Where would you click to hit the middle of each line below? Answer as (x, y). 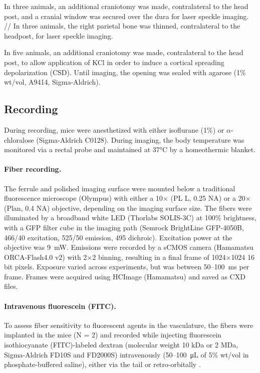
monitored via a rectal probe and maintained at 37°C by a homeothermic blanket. (130, 149)
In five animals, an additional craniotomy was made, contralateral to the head (124, 52)
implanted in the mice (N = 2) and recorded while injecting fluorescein (113, 335)
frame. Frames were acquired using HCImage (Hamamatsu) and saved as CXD (125, 276)
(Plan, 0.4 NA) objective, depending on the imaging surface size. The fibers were (128, 208)
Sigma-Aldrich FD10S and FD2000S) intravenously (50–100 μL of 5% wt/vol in (126, 354)
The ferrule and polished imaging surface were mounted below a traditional (120, 188)
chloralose (19, 139)
